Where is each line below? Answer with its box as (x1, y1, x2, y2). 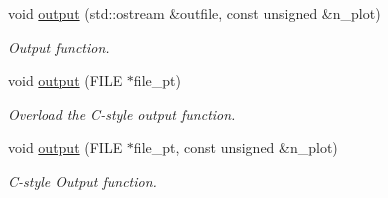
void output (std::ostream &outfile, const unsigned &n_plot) (8, 3, 381, 23)
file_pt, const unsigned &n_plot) (133, 137, 338, 158)
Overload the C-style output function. (8, 103, 236, 124)
